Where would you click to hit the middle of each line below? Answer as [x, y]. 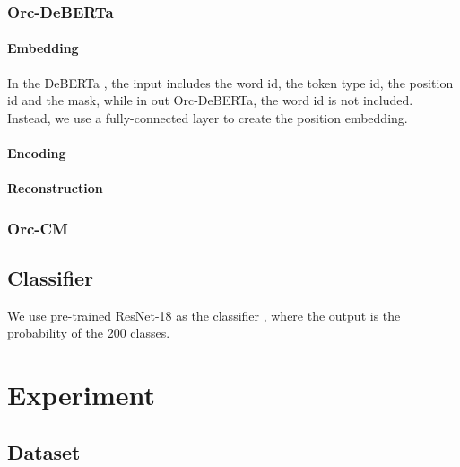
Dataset [44, 451]
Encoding [37, 153]
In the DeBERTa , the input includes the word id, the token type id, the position [230, 82]
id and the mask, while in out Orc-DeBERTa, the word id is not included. [210, 100]
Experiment [82, 395]
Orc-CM [38, 228]
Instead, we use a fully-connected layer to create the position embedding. [208, 117]
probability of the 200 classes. [89, 333]
